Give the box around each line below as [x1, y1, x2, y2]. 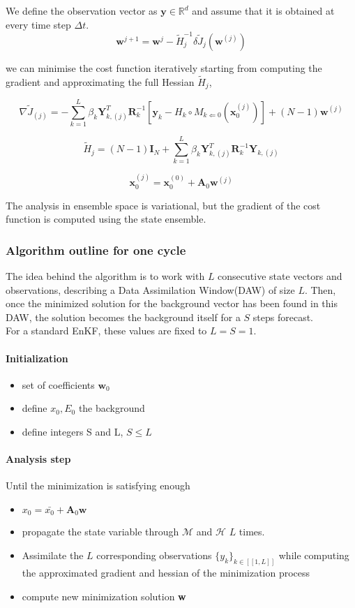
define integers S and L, [22, 424, 123, 439]
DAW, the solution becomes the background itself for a [6, 309, 241, 324]
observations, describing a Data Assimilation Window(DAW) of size [6, 282, 295, 297]
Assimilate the [22, 548, 84, 563]
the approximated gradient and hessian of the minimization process [22, 565, 310, 579]
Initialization [6, 350, 68, 365]
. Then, [304, 282, 336, 297]
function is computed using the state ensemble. [6, 212, 206, 226]
